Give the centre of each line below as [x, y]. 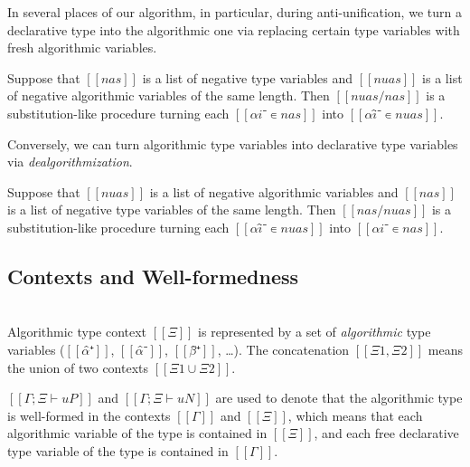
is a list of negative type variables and [248, 77]
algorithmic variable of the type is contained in [137, 433]
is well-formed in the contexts [89, 415]
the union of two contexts [78, 367]
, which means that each [355, 415]
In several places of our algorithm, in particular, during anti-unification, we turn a [235, 12]
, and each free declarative [386, 433]
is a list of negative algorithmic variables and [274, 191]
